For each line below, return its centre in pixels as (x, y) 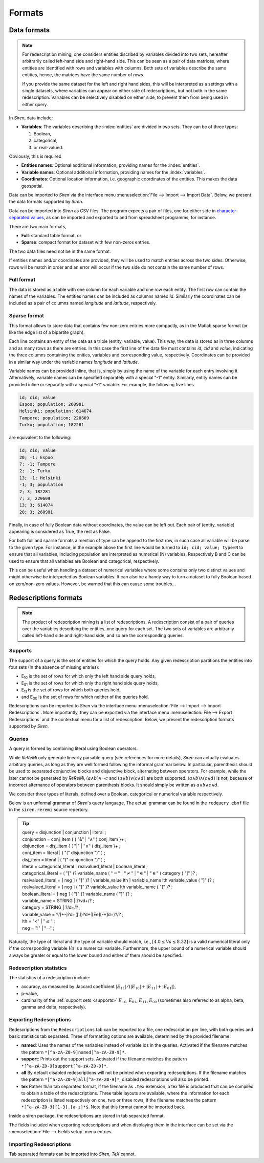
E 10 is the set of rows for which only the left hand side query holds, (88, 677)
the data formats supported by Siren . (46, 202)
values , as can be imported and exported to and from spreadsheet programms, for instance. (123, 218)
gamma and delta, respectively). (54, 1007)
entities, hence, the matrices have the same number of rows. (83, 75)
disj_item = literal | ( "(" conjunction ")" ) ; (64, 859)
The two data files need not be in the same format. (60, 251)
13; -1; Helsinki (40, 478)
